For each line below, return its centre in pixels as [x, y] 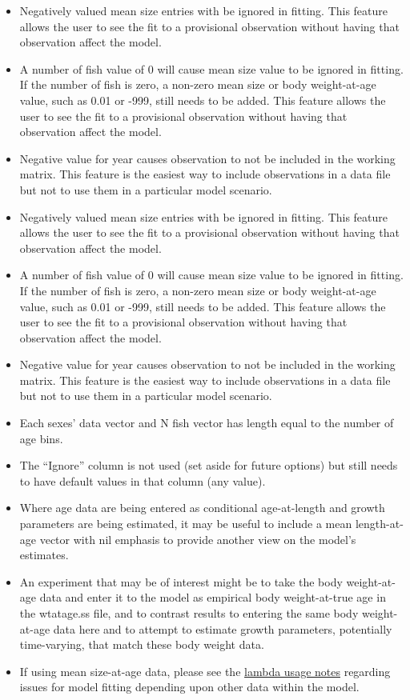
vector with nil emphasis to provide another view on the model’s [198, 539]
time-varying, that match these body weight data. [142, 644]
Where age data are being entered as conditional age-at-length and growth [202, 508]
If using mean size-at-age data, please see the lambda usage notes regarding [205, 671]
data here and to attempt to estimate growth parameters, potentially [223, 628]
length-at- [379, 524]
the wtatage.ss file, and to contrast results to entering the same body [189, 613]
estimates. [44, 555]
